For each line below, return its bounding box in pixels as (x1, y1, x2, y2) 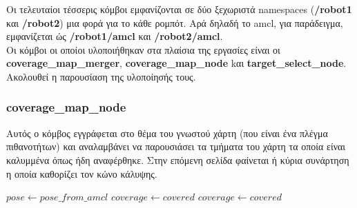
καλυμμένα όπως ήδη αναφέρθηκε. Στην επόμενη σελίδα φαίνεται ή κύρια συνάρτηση (6, 152, 349, 167)
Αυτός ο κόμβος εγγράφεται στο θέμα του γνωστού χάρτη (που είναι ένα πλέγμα (6, 125, 328, 140)
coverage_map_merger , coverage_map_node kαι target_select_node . (6, 56, 347, 70)
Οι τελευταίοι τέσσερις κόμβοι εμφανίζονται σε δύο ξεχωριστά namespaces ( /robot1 (6, 2, 352, 16)
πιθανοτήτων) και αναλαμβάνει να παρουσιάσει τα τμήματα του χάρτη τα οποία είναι (6, 139, 346, 154)
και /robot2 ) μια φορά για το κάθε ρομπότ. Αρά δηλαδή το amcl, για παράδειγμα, (6, 15, 343, 30)
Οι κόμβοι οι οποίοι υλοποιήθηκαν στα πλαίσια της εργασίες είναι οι (6, 42, 280, 56)
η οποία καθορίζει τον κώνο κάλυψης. (6, 166, 157, 180)
